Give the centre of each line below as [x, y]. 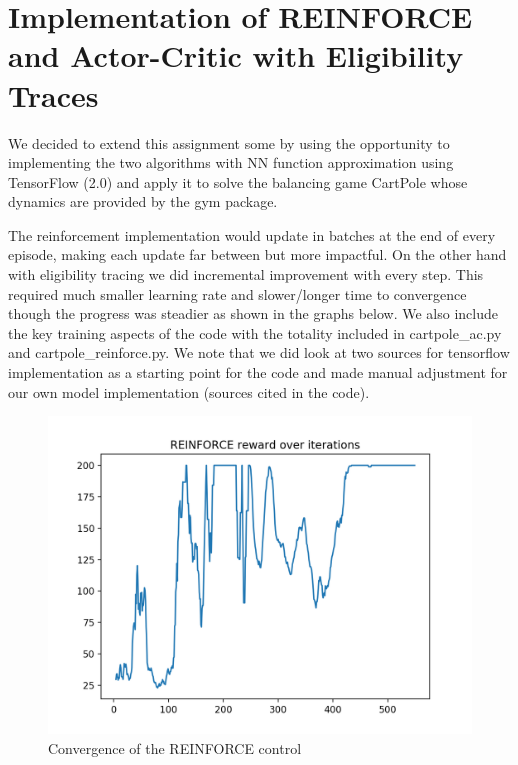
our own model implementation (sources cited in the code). [189, 391]
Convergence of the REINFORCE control [175, 747]
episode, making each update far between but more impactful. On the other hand [257, 254]
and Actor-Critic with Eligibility [236, 55]
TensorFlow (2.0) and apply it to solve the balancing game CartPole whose [238, 181]
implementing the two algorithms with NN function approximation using [231, 162]
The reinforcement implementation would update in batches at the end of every [252, 234]
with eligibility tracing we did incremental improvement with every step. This [246, 274]
